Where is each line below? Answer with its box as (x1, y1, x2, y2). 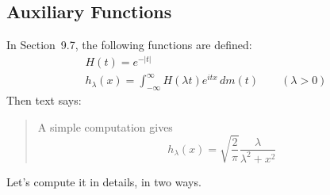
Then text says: (6, 92, 82, 109)
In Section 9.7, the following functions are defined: (6, 36, 252, 53)
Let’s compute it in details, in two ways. (6, 173, 201, 189)
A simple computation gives (37, 118, 173, 135)
